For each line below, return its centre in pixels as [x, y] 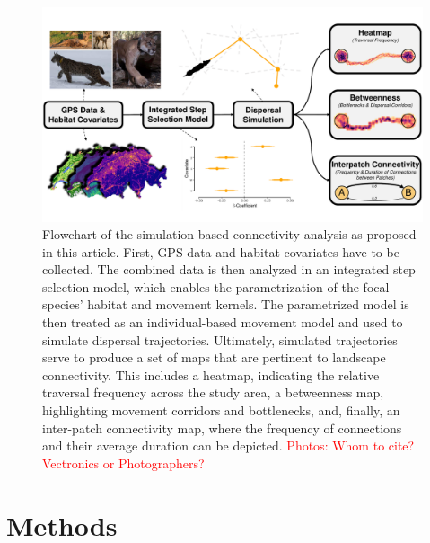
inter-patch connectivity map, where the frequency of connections [222, 427]
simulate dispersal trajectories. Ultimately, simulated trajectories [220, 339]
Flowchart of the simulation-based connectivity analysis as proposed [229, 234]
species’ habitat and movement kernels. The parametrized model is [226, 304]
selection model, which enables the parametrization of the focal [216, 286]
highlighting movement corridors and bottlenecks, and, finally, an [221, 410]
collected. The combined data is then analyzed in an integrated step [229, 269]
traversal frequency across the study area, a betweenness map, [213, 392]
